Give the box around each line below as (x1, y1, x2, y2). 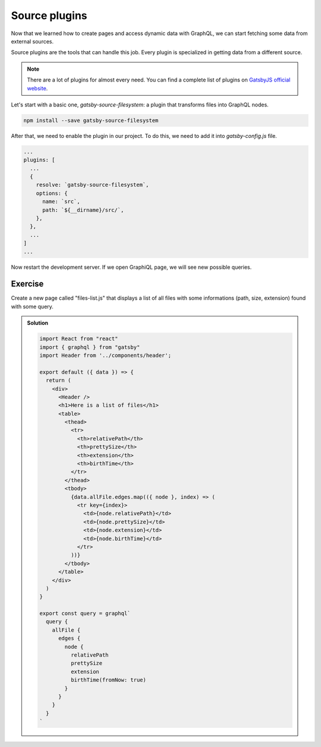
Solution (27, 319, 49, 327)
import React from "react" (39, 335, 118, 342)
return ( (45, 377, 71, 384)
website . (27, 84, 48, 92)
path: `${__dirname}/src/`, (42, 206, 124, 214)
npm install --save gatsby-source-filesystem (23, 117, 159, 124)
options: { (36, 190, 68, 196)
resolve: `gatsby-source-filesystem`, (36, 181, 149, 189)
